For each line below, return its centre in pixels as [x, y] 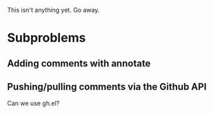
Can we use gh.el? [33, 104]
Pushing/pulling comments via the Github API [107, 87]
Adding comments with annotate [79, 63]
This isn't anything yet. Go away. [53, 10]
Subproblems [47, 38]
